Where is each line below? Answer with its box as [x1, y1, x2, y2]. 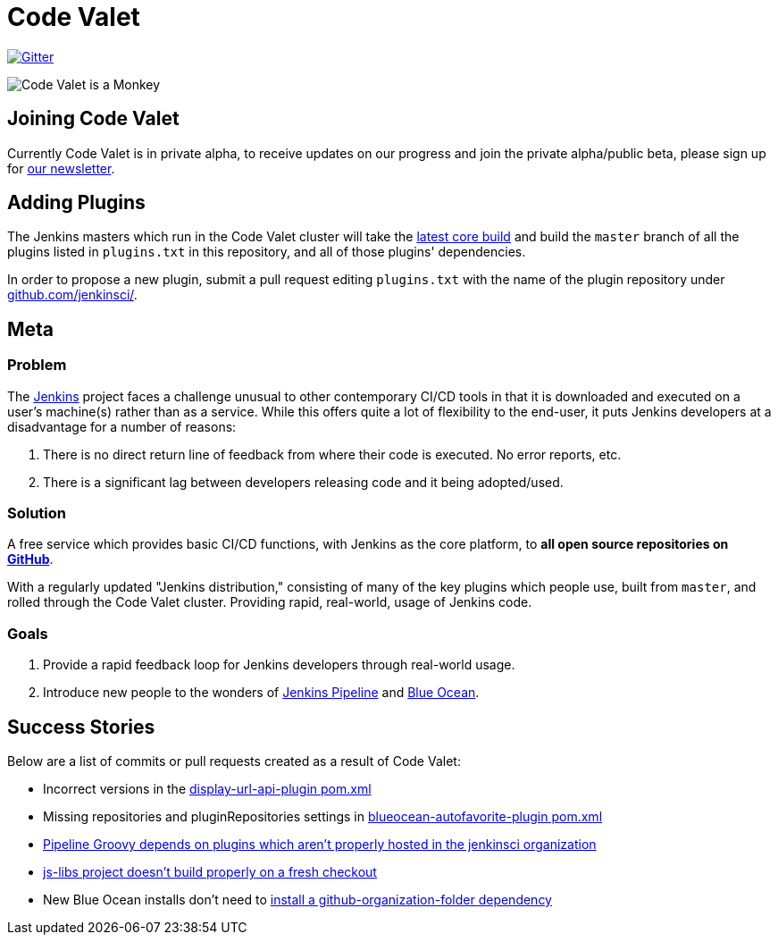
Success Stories [7, 715, 155, 738]
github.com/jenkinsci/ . [7, 287, 138, 303]
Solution [7, 504, 67, 523]
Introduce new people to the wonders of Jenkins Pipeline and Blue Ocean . [43, 685, 480, 701]
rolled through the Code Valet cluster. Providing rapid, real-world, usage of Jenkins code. [7, 594, 532, 610]
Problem [7, 356, 67, 374]
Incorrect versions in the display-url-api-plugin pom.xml [43, 781, 372, 796]
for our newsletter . [7, 160, 115, 176]
